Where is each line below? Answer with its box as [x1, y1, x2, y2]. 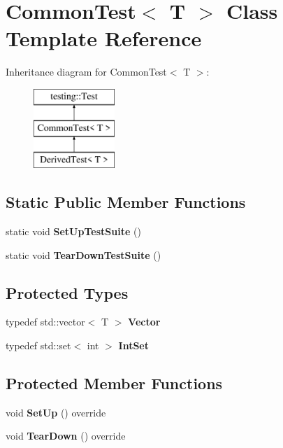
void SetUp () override [6, 405, 106, 419]
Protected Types [6, 281, 129, 303]
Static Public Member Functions [6, 191, 246, 213]
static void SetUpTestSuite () [6, 224, 141, 239]
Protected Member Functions [6, 372, 223, 394]
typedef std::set [6, 338, 71, 353]
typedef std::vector [6, 314, 85, 329]
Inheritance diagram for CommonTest [6, 64, 167, 79]
